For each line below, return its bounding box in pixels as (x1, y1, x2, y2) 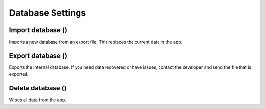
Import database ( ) (9, 26, 67, 34)
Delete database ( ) (9, 84, 67, 92)
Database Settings (9, 7, 86, 18)
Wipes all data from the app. (9, 97, 66, 103)
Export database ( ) (9, 51, 67, 60)
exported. (9, 71, 29, 77)
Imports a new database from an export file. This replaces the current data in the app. (9, 39, 183, 45)
